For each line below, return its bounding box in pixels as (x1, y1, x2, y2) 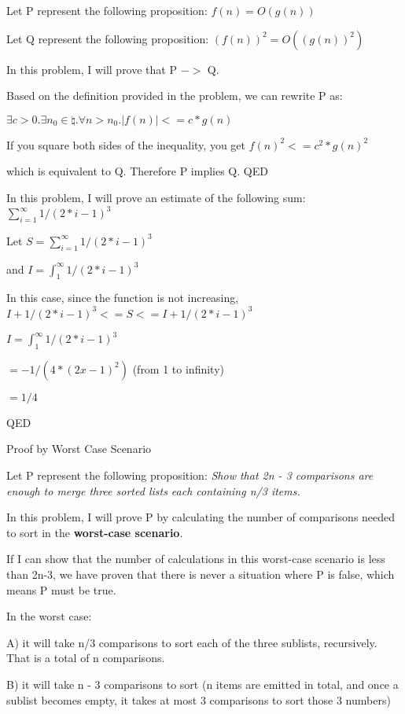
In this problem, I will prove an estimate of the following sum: (6, 189, 306, 205)
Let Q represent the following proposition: (6, 30, 209, 46)
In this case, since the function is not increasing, (6, 289, 239, 306)
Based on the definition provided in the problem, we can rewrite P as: (6, 87, 343, 104)
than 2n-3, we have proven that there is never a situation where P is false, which (6, 566, 395, 582)
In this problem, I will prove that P (6, 61, 177, 77)
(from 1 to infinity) (132, 360, 224, 377)
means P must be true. (6, 581, 116, 598)
